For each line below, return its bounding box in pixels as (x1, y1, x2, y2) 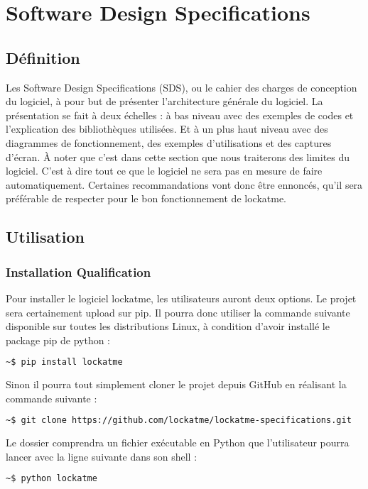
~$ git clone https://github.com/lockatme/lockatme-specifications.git (6, 415, 352, 426)
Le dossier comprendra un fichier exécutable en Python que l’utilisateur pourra (6, 435, 350, 450)
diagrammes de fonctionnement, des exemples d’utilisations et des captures (6, 135, 332, 150)
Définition (6, 46, 80, 68)
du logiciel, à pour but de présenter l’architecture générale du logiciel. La (6, 94, 323, 109)
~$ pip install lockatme (6, 357, 123, 368)
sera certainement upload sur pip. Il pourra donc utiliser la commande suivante (6, 304, 350, 319)
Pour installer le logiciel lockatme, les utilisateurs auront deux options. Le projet (6, 290, 357, 305)
